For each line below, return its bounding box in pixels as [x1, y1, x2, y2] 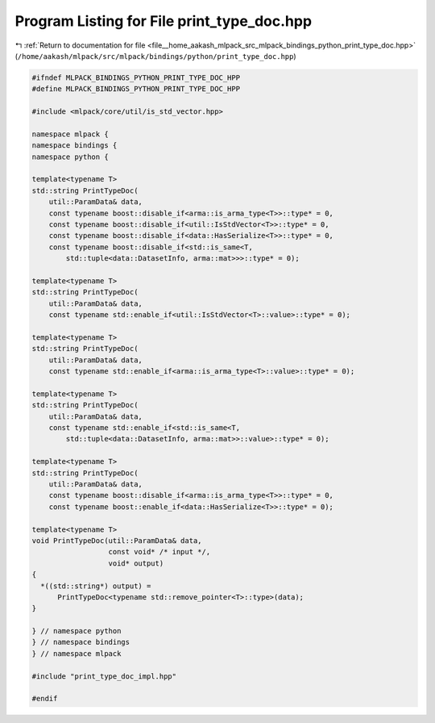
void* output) [108, 558, 164, 568]
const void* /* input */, [108, 547, 211, 557]
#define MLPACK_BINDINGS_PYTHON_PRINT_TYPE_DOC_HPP [31, 85, 241, 94]
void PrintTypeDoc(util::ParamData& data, [31, 536, 202, 545]
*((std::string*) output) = [40, 581, 151, 591]
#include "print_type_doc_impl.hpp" [31, 671, 177, 681]
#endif [31, 694, 58, 704]
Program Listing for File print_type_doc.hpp [14, 12, 313, 30]
